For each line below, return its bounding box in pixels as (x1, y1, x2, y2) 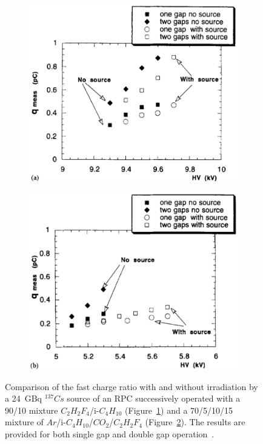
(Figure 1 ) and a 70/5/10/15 (125, 403, 233, 416)
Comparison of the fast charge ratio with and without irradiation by (5, 380, 258, 393)
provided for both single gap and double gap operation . (5, 427, 215, 440)
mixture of (5, 416, 44, 428)
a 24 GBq (5, 392, 42, 405)
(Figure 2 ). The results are (145, 416, 245, 428)
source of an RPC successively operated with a (67, 392, 241, 405)
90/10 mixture (5, 403, 58, 416)
